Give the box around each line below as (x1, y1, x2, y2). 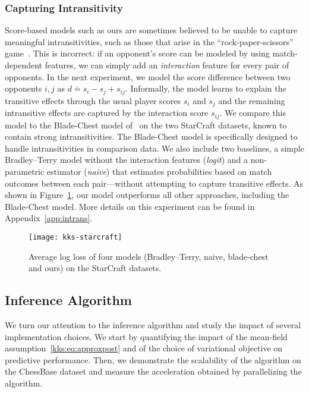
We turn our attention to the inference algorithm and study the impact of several (5, 318, 301, 331)
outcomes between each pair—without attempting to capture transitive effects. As (5, 177, 304, 189)
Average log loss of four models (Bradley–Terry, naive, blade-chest (29, 250, 269, 262)
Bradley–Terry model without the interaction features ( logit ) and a (5, 153, 248, 166)
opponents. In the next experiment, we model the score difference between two (5, 70, 291, 83)
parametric (5, 165, 45, 177)
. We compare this (219, 106, 286, 119)
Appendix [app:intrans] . (5, 212, 93, 224)
